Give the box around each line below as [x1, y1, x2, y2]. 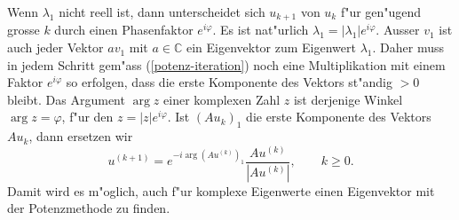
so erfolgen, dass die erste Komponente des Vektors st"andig [66, 73, 392, 91]
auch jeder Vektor [7, 38, 104, 57]
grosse [7, 20, 40, 39]
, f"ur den [61, 107, 114, 126]
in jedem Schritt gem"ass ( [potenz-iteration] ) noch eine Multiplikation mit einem [7, 55, 446, 74]
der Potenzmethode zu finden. [7, 199, 170, 217]
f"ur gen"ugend [340, 3, 422, 20]
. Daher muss [372, 38, 445, 57]
